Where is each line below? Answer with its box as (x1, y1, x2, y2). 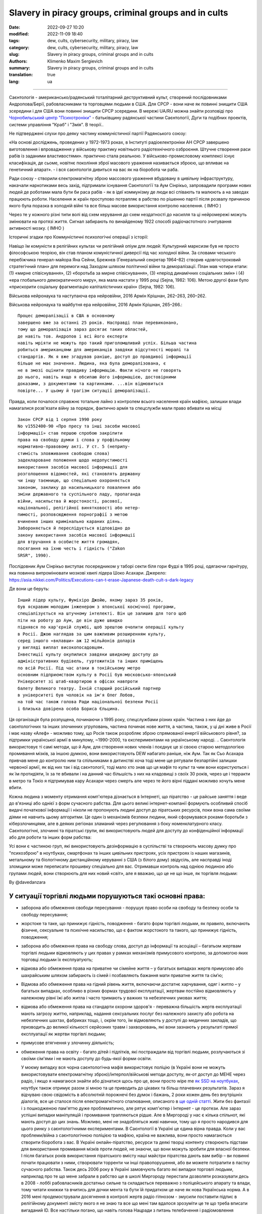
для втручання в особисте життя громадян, (17, 539, 120, 544)
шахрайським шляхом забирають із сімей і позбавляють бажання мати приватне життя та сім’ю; (21, 972, 223, 978)
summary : (9, 65, 31, 70)
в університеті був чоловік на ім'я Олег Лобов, (17, 692, 135, 698)
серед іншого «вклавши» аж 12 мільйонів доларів (17, 638, 135, 643)
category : (9, 44, 30, 51)
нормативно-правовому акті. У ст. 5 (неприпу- (17, 444, 131, 449)
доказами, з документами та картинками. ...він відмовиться (17, 381, 164, 387)
